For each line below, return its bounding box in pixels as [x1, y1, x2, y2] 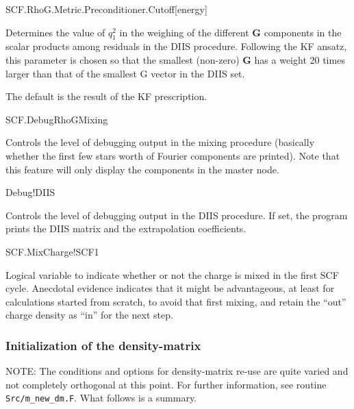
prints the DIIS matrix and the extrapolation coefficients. [5, 221, 246, 236]
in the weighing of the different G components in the [119, 25, 342, 39]
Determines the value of [5, 25, 105, 39]
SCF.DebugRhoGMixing [5, 112, 108, 126]
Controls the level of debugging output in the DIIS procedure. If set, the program [5, 208, 348, 222]
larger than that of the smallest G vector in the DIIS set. [5, 66, 245, 80]
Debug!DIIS [5, 185, 55, 199]
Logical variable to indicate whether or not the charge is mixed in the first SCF [5, 267, 339, 282]
